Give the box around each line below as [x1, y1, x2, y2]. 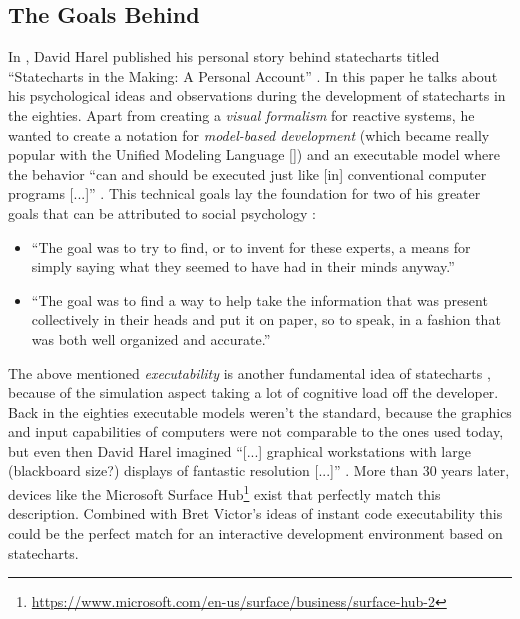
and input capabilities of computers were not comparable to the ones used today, [8, 421, 504, 442]
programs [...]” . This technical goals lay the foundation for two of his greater [8, 183, 481, 204]
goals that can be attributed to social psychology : [8, 202, 316, 223]
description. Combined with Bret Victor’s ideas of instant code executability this [8, 503, 503, 524]
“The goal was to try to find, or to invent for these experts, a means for [31, 236, 471, 257]
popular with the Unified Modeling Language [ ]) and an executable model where [8, 144, 500, 165]
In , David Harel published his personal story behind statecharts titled [8, 46, 440, 67]
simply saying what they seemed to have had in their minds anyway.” [31, 256, 455, 277]
